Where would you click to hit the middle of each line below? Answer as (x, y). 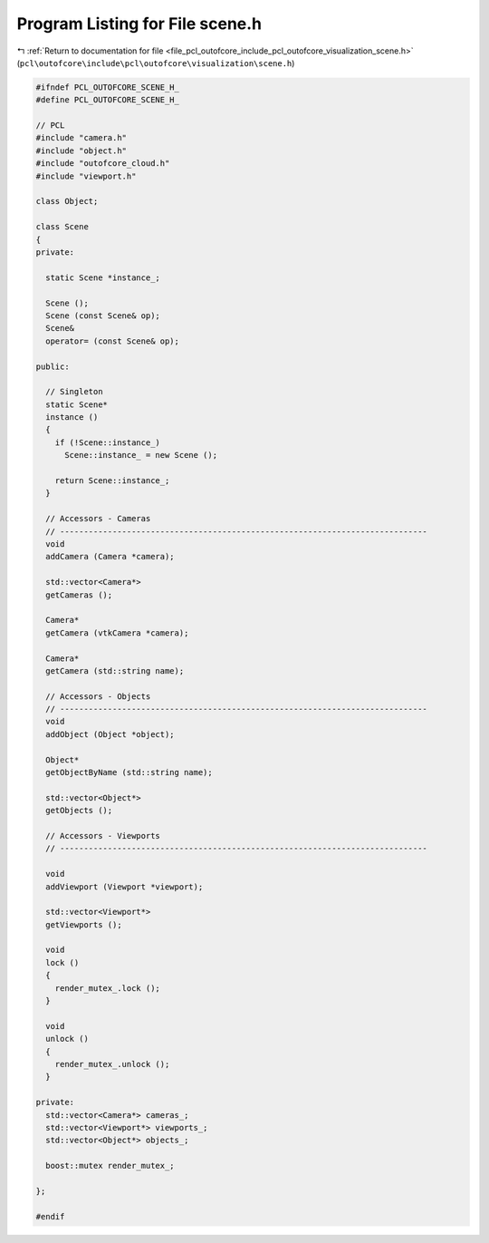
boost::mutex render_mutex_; (110, 1166)
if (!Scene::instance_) (107, 442)
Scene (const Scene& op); (103, 316)
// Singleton (74, 392)
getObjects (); (79, 811)
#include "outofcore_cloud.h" (103, 164)
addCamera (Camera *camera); (110, 557)
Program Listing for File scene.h (139, 24)
